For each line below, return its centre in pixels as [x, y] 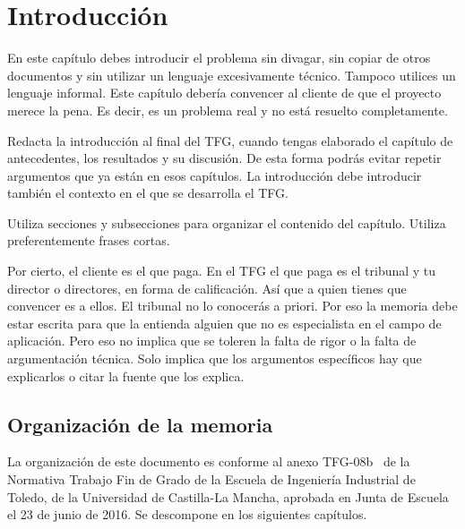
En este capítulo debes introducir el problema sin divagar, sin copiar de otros [219, 58]
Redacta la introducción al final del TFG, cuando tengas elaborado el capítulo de [230, 140]
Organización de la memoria [140, 424]
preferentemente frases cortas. [89, 240]
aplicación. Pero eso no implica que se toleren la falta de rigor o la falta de [212, 341]
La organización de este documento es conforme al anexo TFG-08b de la [209, 461]
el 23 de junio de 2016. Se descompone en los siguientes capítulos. [187, 514]
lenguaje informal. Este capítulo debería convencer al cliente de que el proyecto [224, 93]
